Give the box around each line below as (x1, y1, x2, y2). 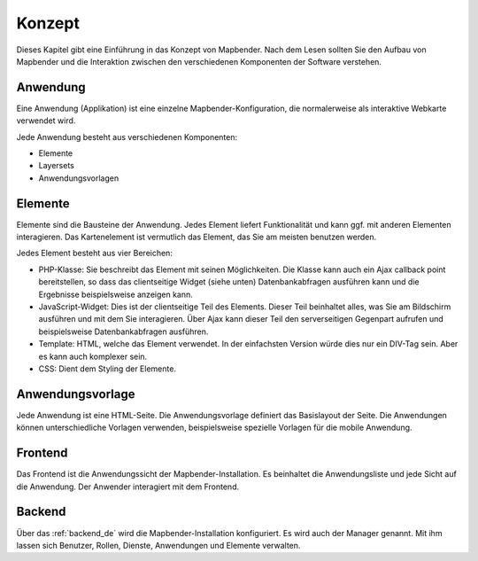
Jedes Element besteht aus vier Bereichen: (16, 248, 173, 259)
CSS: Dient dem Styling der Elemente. (38, 363, 177, 374)
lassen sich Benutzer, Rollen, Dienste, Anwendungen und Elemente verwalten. (16, 540, 301, 550)
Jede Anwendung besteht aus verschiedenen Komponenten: (16, 131, 238, 142)
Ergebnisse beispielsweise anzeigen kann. (38, 289, 194, 300)
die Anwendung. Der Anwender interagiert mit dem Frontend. (16, 481, 239, 492)
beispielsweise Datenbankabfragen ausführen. (38, 326, 209, 337)
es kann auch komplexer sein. (38, 351, 148, 362)
